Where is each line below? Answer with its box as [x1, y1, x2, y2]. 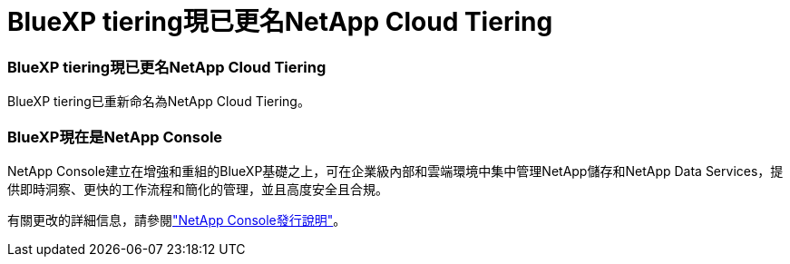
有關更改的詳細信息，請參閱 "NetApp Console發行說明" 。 [7, 211, 346, 228]
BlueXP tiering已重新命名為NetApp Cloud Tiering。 [7, 93, 310, 110]
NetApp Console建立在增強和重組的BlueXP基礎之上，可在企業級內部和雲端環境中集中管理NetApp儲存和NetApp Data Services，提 [7, 162, 784, 179]
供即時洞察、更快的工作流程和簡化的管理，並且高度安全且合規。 [7, 181, 388, 197]
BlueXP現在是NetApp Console [7, 127, 223, 146]
